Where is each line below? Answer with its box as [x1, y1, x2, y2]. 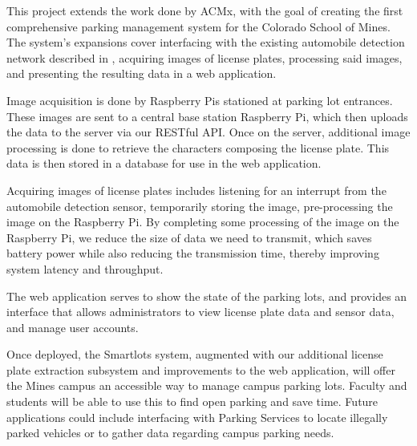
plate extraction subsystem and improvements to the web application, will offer [6, 361, 395, 378]
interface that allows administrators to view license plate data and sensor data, [6, 303, 395, 320]
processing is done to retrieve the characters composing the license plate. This [6, 139, 390, 156]
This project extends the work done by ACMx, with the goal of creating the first [6, 2, 403, 18]
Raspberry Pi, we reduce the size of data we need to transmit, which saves [6, 229, 372, 245]
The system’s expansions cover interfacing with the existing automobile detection [6, 34, 405, 51]
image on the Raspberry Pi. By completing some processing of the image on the [6, 213, 399, 230]
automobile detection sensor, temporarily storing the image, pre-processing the [6, 197, 393, 214]
